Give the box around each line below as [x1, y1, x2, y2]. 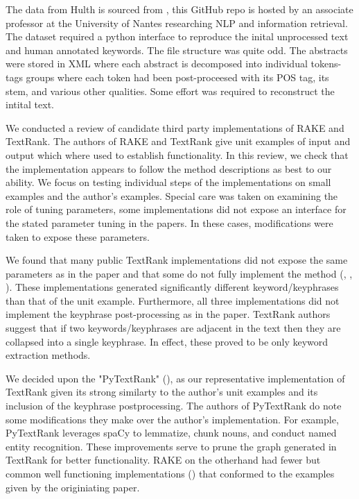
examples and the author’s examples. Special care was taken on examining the [6, 188, 338, 203]
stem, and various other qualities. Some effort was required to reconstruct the [6, 83, 335, 98]
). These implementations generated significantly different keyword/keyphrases [6, 280, 339, 294]
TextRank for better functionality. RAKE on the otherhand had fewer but [6, 453, 321, 467]
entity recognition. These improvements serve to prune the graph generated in [6, 439, 337, 453]
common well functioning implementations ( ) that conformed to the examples [6, 466, 335, 480]
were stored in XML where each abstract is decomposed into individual [6, 56, 308, 71]
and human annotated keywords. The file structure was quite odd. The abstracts [6, 42, 348, 57]
